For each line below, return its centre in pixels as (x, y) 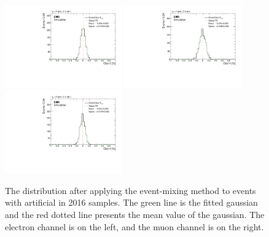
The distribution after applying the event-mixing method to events (131, 190)
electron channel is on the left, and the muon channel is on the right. (134, 226)
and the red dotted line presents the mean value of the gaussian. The (135, 215)
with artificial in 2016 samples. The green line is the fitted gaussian (131, 202)
